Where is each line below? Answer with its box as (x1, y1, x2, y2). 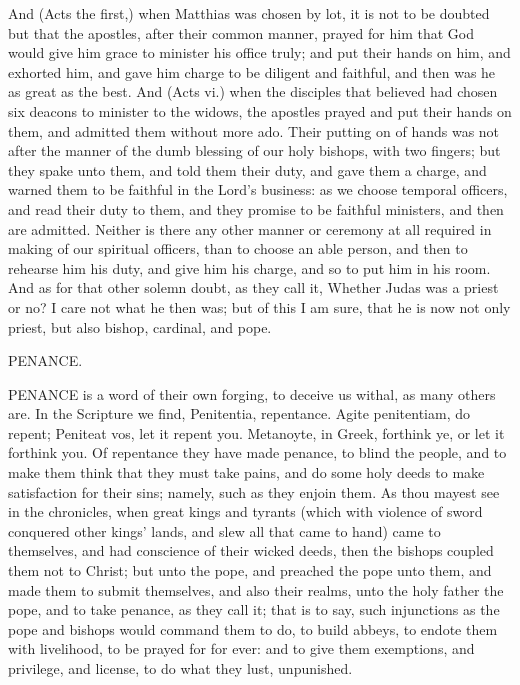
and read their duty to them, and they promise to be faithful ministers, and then (8, 198, 504, 219)
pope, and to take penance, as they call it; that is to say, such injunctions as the (8, 599, 500, 620)
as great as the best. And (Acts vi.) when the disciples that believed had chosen (8, 81, 498, 102)
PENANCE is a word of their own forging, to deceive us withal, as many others (8, 383, 496, 404)
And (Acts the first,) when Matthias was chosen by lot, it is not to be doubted (8, 3, 490, 23)
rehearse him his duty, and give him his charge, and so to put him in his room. (8, 257, 491, 278)
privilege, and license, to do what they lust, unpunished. (8, 658, 353, 678)
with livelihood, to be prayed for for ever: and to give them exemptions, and (8, 638, 475, 659)
